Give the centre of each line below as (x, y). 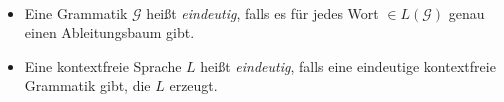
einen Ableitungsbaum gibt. (109, 32)
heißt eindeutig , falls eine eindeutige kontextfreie (348, 65)
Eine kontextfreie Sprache (103, 65)
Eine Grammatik (76, 12)
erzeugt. (193, 85)
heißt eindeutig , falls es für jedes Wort (262, 12)
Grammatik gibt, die (87, 85)
